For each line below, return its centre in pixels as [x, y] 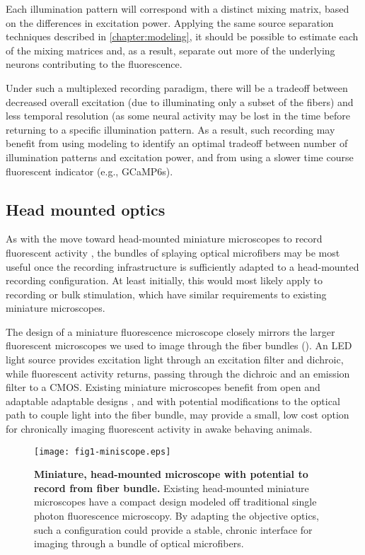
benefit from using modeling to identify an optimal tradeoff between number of [177, 143]
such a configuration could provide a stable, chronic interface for [173, 529]
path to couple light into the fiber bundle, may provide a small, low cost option [178, 415]
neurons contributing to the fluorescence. [94, 64]
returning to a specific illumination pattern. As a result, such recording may [170, 129]
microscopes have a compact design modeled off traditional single [175, 502]
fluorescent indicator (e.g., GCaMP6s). [89, 171]
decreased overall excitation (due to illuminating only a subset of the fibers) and [180, 101]
